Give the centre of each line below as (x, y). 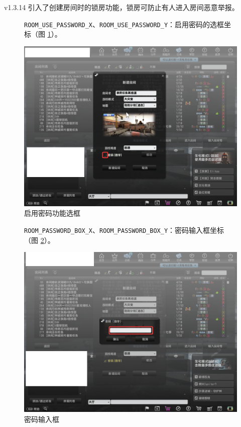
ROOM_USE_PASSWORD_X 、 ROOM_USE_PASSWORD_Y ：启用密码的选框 (124, 24)
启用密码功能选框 (52, 213)
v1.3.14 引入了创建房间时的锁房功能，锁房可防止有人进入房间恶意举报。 (122, 7)
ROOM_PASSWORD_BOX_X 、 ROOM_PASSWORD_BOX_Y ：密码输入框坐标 (124, 230)
